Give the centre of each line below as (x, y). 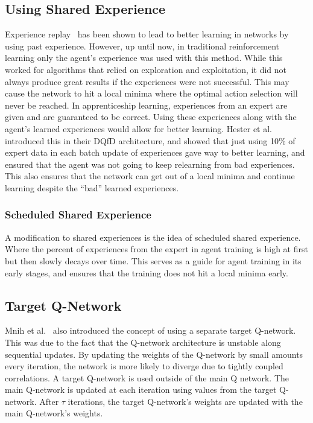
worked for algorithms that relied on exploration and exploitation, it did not (146, 69)
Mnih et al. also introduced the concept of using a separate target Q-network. (150, 330)
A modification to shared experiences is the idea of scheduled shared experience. (153, 237)
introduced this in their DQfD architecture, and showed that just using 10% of (150, 140)
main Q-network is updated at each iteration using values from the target (141, 390)
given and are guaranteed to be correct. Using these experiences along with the (151, 117)
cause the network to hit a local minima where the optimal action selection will (151, 93)
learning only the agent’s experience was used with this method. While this (144, 58)
